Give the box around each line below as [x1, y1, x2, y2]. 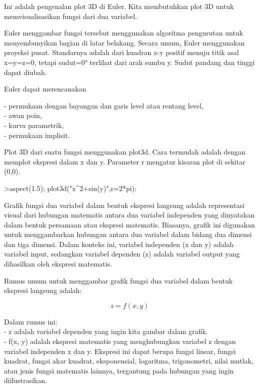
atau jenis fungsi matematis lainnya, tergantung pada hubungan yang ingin [4, 365, 234, 375]
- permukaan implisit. [4, 129, 70, 140]
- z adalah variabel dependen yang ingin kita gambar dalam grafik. [4, 326, 208, 336]
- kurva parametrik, [4, 119, 64, 130]
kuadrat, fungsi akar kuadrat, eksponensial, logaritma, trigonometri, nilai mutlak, [4, 355, 254, 366]
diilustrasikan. [4, 375, 47, 385]
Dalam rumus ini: [4, 316, 57, 326]
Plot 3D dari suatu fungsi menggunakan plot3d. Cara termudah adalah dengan [4, 146, 246, 157]
